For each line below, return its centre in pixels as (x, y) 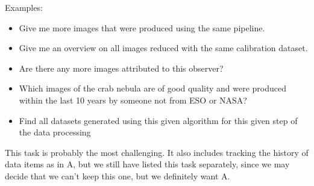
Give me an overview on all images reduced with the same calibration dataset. (163, 48)
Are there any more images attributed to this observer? (121, 68)
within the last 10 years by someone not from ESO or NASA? (133, 100)
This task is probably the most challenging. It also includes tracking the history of (157, 152)
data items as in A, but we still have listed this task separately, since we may (147, 164)
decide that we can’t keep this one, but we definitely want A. (118, 175)
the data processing (55, 132)
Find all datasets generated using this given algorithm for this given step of (158, 120)
